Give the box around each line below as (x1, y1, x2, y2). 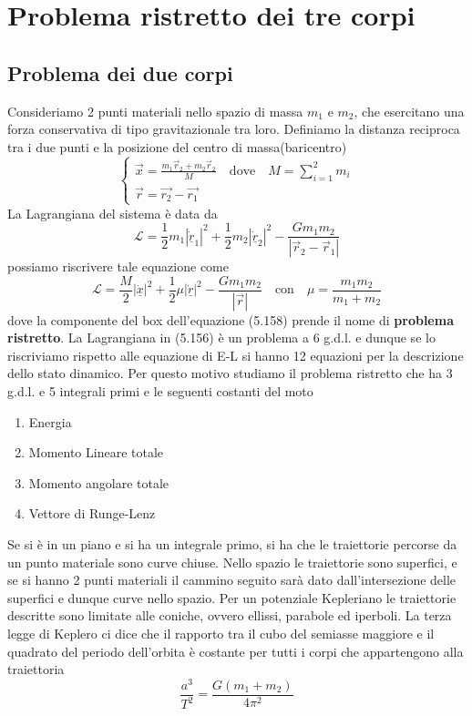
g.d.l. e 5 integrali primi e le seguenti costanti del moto (7, 382, 313, 401)
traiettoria (7, 660, 65, 679)
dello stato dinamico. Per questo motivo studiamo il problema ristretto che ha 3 (7, 363, 453, 383)
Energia (28, 412, 72, 431)
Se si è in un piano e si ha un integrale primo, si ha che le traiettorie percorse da (7, 535, 457, 554)
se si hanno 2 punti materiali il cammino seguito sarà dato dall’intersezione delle (7, 570, 457, 589)
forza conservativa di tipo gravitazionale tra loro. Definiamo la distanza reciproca (7, 119, 460, 138)
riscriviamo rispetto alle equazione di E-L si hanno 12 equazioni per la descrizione (7, 345, 464, 364)
